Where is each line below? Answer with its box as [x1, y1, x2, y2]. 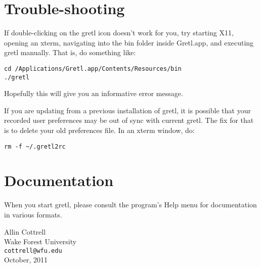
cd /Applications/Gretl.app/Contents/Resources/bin [4, 65, 182, 72]
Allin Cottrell [4, 226, 46, 237]
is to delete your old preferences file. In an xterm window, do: [4, 125, 195, 135]
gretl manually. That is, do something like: [4, 47, 136, 58]
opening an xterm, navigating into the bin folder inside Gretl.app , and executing [4, 37, 254, 48]
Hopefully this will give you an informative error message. [4, 88, 183, 99]
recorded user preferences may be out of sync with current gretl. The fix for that [4, 115, 254, 125]
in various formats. [4, 209, 62, 219]
